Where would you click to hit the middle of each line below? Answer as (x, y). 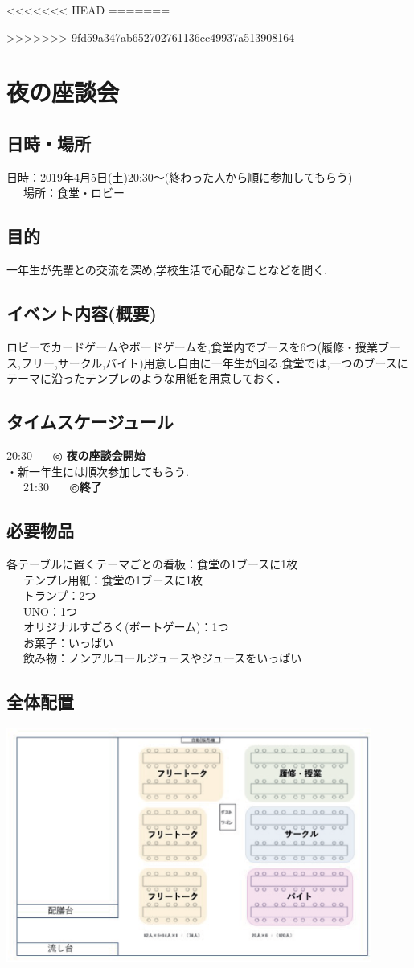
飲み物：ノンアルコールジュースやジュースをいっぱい (162, 658)
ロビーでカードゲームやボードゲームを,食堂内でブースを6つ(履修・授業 (192, 346)
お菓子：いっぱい (68, 642)
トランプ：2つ (59, 595)
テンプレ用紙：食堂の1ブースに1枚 (113, 579)
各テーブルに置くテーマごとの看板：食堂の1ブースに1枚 (152, 563)
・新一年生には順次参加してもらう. (98, 471)
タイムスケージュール (90, 422)
